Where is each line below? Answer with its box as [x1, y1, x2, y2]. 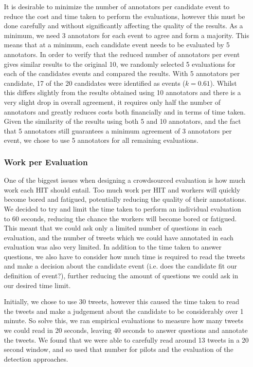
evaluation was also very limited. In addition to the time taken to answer [4, 242, 222, 252]
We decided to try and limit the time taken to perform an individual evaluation [4, 203, 241, 213]
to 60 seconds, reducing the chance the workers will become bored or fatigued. [4, 213, 237, 223]
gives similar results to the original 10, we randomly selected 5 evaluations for [4, 58, 235, 69]
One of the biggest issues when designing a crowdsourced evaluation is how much [4, 175, 246, 185]
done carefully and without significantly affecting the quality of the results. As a [4, 20, 243, 31]
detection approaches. [4, 353, 68, 364]
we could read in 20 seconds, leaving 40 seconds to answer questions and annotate [4, 325, 248, 335]
